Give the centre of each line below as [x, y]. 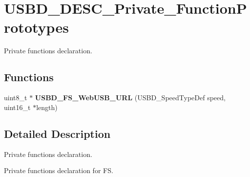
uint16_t [17, 107]
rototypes [36, 27]
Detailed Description [57, 133]
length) [47, 107]
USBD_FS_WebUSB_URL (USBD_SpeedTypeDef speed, [130, 98]
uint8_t [16, 98]
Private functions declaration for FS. [59, 170]
